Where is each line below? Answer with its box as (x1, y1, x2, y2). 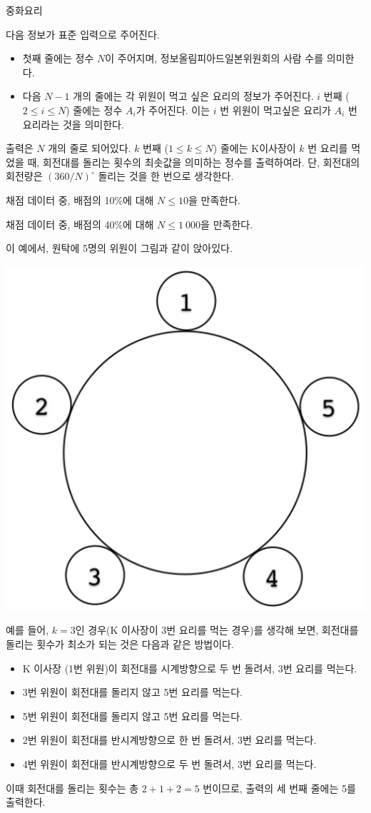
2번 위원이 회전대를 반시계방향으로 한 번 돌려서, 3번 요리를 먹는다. (22, 732, 317, 747)
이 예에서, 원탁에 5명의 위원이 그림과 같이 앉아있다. (6, 241, 233, 256)
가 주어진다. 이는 (136, 102, 210, 117)
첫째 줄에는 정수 (22, 51, 94, 66)
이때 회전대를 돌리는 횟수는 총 (6, 780, 139, 795)
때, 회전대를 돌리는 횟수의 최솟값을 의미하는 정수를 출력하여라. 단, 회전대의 (27, 154, 360, 169)
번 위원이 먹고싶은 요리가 (220, 102, 331, 117)
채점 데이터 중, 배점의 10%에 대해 (6, 192, 154, 207)
